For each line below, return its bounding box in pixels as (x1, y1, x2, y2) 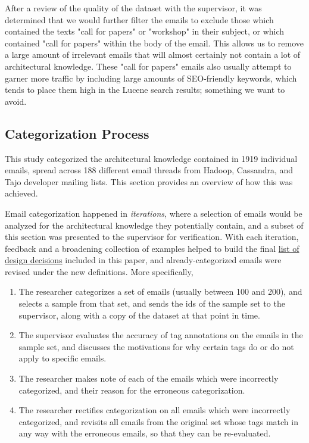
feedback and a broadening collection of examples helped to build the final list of (5, 242, 299, 254)
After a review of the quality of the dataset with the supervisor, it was (5, 2, 262, 14)
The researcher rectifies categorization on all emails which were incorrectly (18, 404, 291, 416)
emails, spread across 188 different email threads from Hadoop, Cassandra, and (5, 164, 294, 176)
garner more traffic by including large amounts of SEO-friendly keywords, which (5, 71, 297, 84)
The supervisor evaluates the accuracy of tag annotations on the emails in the (18, 329, 303, 341)
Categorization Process (5, 124, 149, 142)
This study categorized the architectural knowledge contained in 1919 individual (5, 152, 298, 164)
